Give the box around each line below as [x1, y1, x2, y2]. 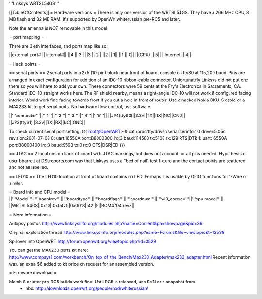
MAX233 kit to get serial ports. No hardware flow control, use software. [9, 104, 152, 110]
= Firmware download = [9, 270, 57, 276]
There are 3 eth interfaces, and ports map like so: [9, 43, 108, 49]
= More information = [9, 212, 52, 217]
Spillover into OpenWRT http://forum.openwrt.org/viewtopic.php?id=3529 [9, 238, 156, 244]
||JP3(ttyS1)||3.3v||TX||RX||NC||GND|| [9, 119, 85, 125]
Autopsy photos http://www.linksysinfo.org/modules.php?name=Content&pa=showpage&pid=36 [9, 220, 203, 226]
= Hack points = [9, 61, 41, 66]
